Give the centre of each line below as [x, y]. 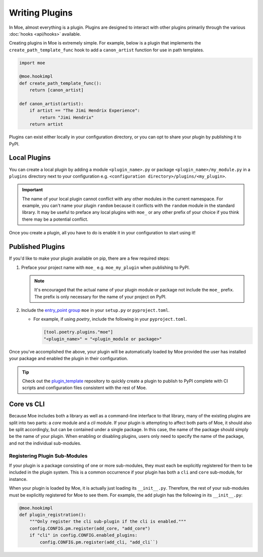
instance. [18, 479]
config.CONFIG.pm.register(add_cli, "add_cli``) [99, 542]
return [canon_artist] [56, 90]
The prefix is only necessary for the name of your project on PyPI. [100, 297]
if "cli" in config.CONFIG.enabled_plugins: [84, 535]
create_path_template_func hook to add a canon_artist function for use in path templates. [107, 50]
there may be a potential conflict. [55, 219]
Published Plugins [37, 247]
